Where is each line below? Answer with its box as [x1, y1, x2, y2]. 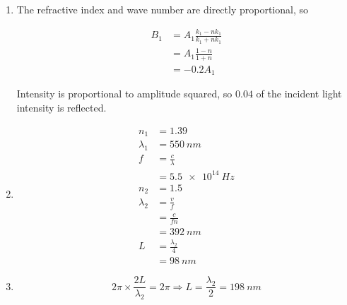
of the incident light [256, 86, 342, 101]
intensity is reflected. [16, 100, 107, 115]
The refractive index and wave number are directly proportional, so [16, 2, 308, 16]
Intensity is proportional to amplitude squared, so [16, 86, 233, 101]
